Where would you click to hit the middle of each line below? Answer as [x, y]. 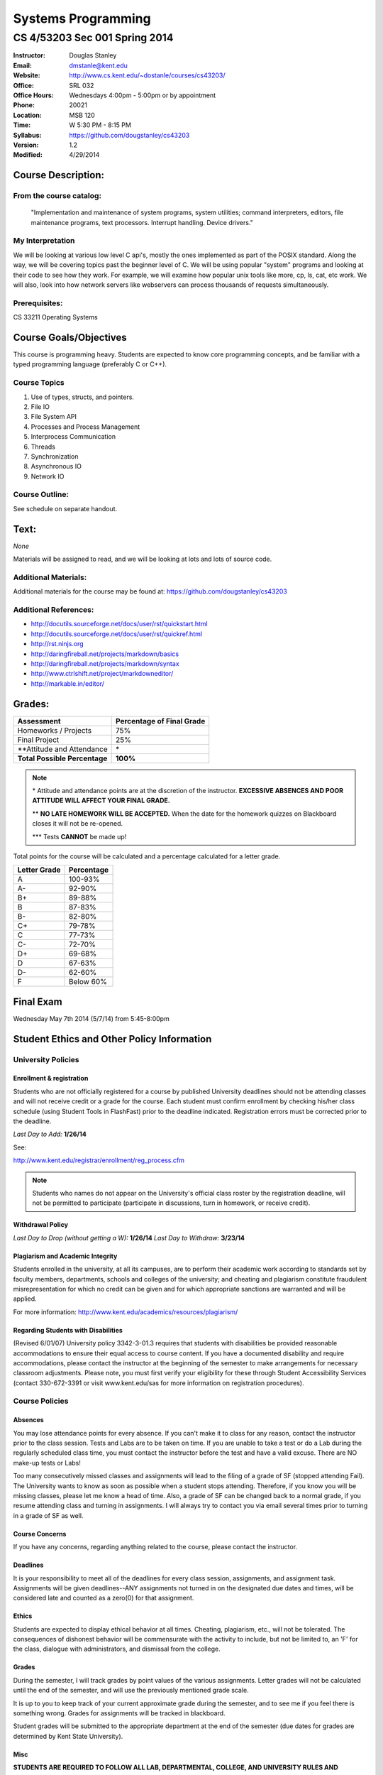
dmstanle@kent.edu [98, 65]
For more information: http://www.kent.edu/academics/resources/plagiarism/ [126, 1312]
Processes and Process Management [85, 427]
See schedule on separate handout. [65, 508]
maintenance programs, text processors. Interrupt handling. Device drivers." [142, 222]
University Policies [46, 1059]
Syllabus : [27, 135]
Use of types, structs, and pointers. [83, 397]
